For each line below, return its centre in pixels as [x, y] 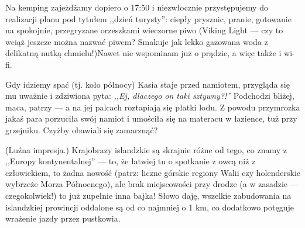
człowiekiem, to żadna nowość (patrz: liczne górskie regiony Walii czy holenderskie [153, 172]
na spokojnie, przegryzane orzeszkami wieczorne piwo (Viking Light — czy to [144, 30]
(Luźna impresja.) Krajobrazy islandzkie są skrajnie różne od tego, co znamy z [146, 149]
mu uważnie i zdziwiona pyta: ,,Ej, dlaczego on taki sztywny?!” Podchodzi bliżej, [150, 96]
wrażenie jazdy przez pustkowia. [63, 218]
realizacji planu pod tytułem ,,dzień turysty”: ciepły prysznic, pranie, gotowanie [148, 18]
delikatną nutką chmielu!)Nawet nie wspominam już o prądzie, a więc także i [143, 53]
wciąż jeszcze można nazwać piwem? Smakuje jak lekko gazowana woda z [137, 41]
